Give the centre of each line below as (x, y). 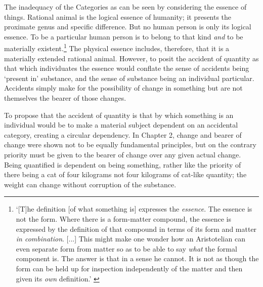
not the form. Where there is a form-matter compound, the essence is (123, 218)
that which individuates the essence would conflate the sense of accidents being (127, 68)
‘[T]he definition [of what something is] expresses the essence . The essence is (134, 209)
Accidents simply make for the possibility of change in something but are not (123, 88)
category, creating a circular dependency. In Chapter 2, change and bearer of (123, 134)
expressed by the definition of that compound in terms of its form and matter (136, 229)
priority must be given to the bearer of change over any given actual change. (123, 154)
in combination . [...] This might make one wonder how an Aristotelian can (130, 239)
